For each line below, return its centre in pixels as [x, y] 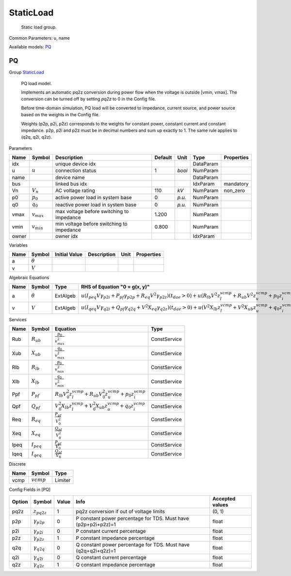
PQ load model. [36, 83]
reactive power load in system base [96, 204]
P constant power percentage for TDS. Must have [132, 518]
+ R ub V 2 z [244, 296]
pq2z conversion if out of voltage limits [120, 512]
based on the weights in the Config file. [60, 115]
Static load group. [39, 27]
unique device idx [75, 164]
